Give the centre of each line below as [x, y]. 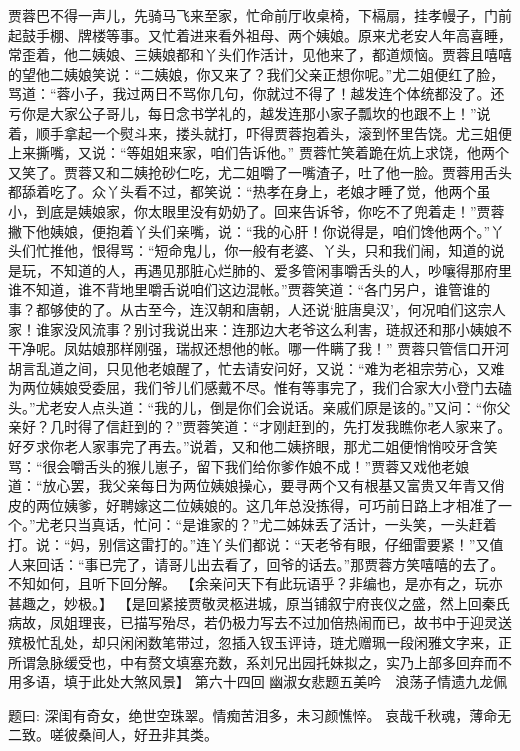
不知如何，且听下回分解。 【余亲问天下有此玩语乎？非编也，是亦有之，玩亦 [255, 583]
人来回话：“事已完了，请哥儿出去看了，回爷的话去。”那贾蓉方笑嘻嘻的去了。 [256, 563]
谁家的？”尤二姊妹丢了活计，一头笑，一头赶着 [346, 524]
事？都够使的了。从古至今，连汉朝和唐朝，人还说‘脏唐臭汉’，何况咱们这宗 [250, 308]
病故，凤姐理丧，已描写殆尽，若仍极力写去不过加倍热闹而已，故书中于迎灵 [253, 622]
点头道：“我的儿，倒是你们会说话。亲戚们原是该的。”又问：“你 [294, 406]
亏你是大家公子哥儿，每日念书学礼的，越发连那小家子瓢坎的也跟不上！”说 [249, 112]
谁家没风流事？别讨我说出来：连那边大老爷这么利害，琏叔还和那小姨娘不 [273, 328]
